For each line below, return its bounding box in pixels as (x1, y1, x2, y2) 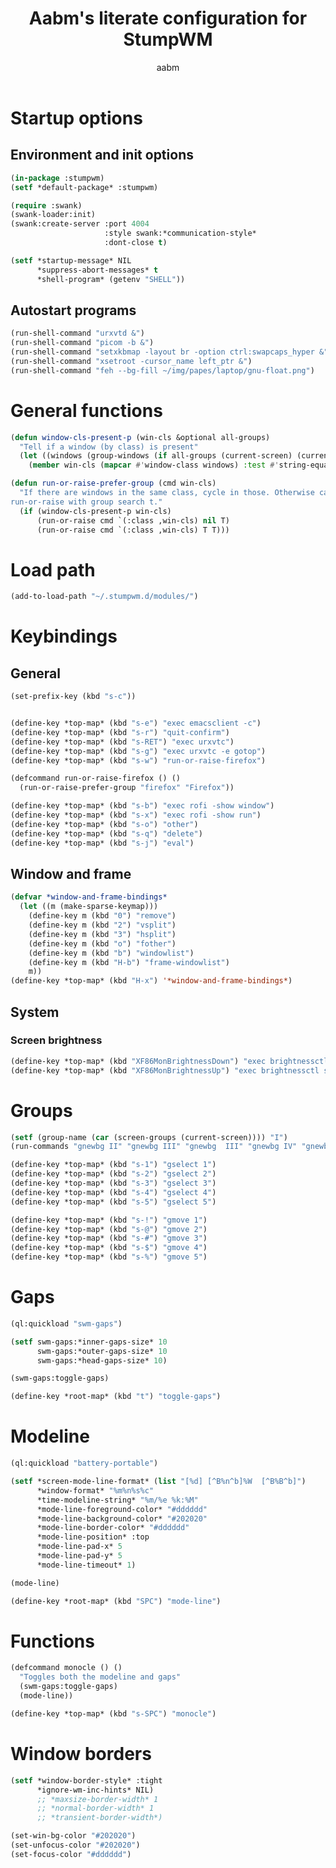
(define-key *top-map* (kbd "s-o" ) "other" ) (10, 819, 199, 829)
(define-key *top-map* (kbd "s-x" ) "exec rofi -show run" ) (10, 810, 262, 821)
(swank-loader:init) (10, 210, 97, 220)
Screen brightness (10, 1033, 103, 1047)
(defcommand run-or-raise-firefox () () (10, 773, 182, 784)
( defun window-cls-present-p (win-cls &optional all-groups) (10, 432, 271, 442)
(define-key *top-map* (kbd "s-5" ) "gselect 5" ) (10, 1197, 217, 1207)
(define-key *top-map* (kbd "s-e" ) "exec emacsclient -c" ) (10, 718, 262, 729)
